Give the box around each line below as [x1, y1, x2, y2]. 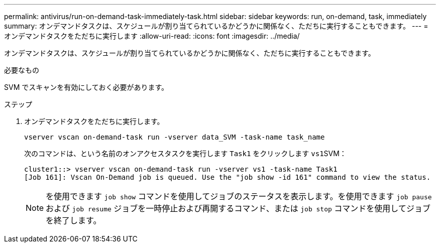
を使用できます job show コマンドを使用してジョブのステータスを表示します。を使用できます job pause [46, 191, 432, 201]
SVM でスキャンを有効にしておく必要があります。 [4, 83, 168, 91]
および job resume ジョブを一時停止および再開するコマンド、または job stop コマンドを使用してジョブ [46, 203, 430, 213]
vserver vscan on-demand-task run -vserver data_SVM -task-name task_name [24, 133, 325, 141]
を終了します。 [46, 215, 101, 225]
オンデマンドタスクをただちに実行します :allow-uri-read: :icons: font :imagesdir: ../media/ [4, 32, 300, 40]
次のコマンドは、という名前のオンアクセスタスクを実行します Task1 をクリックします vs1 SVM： [24, 149, 347, 158]
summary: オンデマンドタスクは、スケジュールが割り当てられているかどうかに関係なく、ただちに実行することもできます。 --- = [4, 22, 428, 30]
